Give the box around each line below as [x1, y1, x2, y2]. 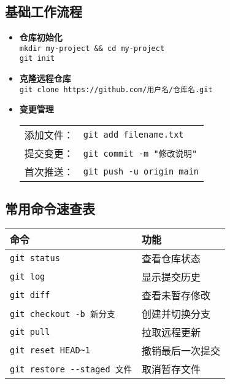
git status [10, 253, 60, 264]
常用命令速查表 [5, 199, 95, 218]
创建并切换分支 [142, 307, 211, 321]
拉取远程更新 [142, 325, 201, 340]
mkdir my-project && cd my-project [19, 44, 165, 53]
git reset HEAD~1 [10, 345, 90, 356]
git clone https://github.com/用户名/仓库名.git [19, 85, 213, 94]
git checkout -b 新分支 [10, 309, 115, 319]
